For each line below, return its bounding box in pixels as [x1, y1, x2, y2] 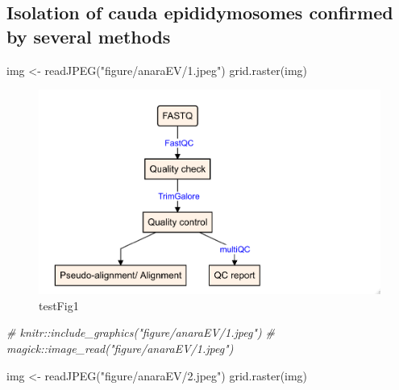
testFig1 [39, 297, 79, 313]
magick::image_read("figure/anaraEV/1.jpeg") [6, 339, 234, 356]
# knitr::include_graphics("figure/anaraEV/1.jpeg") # [6, 324, 275, 341]
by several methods [6, 23, 171, 48]
